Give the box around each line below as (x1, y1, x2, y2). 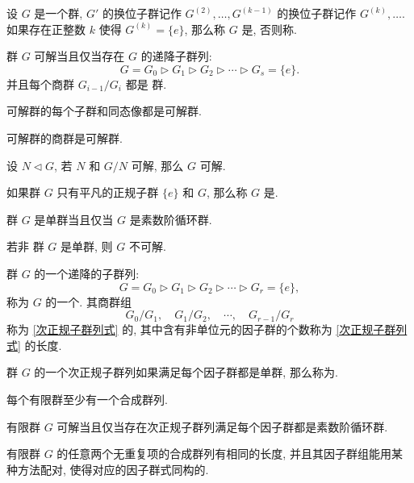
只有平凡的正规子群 (56, 184, 159, 201)
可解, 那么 (131, 156, 184, 173)
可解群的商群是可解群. (6, 129, 123, 146)
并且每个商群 (6, 75, 74, 92)
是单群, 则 (61, 238, 113, 255)
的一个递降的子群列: (34, 264, 140, 281)
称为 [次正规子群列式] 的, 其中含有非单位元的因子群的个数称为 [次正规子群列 (6, 321, 408, 338)
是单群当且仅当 (34, 210, 114, 227)
